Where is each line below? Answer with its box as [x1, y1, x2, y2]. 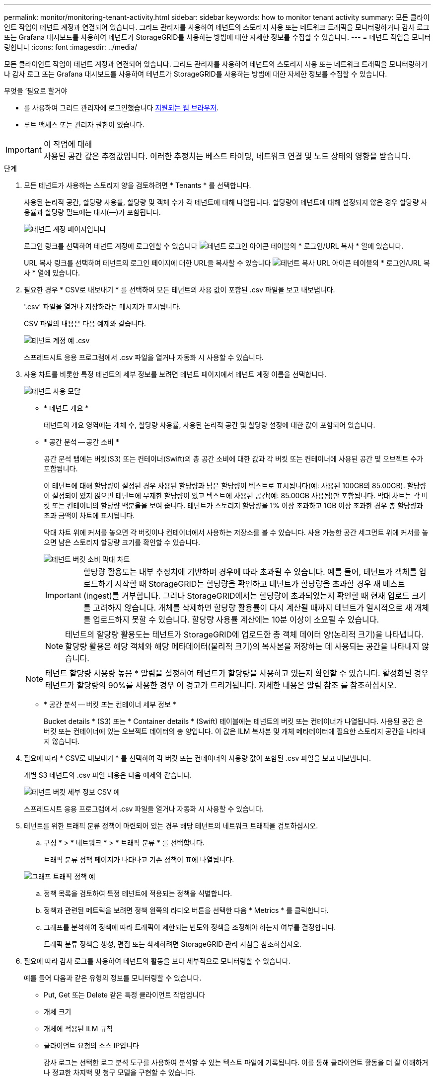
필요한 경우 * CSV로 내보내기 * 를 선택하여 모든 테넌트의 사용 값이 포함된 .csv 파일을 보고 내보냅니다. [24, 285, 335, 294]
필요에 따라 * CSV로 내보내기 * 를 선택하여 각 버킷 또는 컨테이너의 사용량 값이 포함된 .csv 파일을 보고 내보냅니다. [24, 754, 371, 762]
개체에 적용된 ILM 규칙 [44, 1024, 113, 1033]
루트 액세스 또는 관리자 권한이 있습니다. [24, 120, 145, 129]
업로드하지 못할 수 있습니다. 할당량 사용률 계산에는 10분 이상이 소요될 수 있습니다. [93, 615, 379, 625]
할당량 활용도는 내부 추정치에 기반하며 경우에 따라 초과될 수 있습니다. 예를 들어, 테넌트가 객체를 [83, 567, 417, 577]
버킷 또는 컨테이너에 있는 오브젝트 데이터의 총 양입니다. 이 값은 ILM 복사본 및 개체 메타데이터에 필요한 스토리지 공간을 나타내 [44, 727, 426, 735]
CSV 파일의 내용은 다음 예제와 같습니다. [24, 319, 146, 328]
